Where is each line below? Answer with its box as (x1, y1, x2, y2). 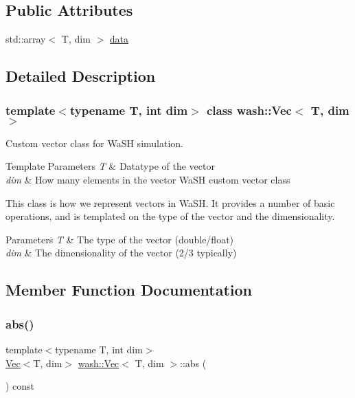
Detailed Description (5, 65, 156, 87)
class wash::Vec (206, 101, 292, 118)
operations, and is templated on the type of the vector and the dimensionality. (5, 209, 335, 223)
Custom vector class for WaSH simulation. (5, 135, 183, 150)
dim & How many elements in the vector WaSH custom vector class (5, 172, 290, 186)
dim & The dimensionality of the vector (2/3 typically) (5, 245, 237, 260)
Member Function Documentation (5, 279, 253, 300)
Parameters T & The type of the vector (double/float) (5, 232, 234, 246)
